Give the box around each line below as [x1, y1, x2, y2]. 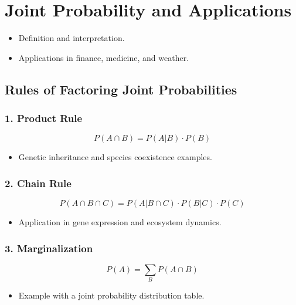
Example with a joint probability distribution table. [18, 289, 205, 301]
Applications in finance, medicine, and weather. [18, 51, 189, 63]
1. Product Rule [5, 111, 83, 126]
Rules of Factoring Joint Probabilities [5, 80, 237, 98]
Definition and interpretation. [18, 32, 125, 44]
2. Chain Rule [5, 175, 72, 190]
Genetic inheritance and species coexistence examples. [18, 151, 212, 163]
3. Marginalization [5, 240, 93, 255]
